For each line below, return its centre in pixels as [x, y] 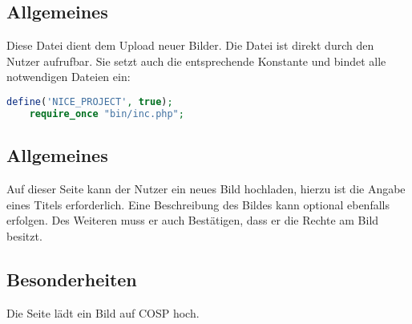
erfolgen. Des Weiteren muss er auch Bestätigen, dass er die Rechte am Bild [193, 220]
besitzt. [24, 235]
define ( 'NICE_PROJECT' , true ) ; [90, 101]
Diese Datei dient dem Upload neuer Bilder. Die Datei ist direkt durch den [190, 45]
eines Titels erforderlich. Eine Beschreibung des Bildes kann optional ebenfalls [198, 204]
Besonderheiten [72, 279]
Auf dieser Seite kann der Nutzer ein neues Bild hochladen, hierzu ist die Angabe [206, 188]
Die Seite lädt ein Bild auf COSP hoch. [103, 312]
